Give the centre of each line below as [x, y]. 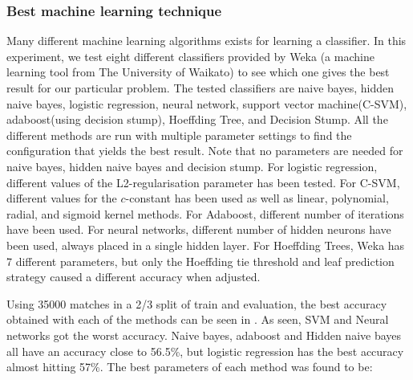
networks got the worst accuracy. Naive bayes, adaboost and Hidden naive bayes [204, 335]
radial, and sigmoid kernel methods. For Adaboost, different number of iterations [205, 213]
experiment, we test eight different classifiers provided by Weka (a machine [190, 56]
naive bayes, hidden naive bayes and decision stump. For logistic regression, [192, 166]
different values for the [62, 198]
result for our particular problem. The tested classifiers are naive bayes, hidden [200, 88]
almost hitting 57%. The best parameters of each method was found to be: [190, 367]
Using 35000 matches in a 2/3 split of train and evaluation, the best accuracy [197, 303]
